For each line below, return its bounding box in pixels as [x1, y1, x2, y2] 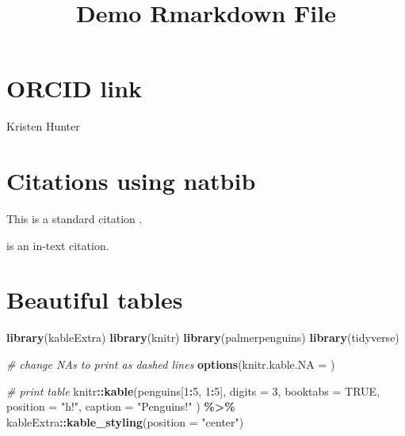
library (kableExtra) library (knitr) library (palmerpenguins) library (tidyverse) [6, 329, 399, 346]
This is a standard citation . [6, 210, 143, 227]
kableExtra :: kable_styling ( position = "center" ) [6, 413, 244, 430]
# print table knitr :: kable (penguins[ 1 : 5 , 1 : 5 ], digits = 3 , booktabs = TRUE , [6, 382, 380, 399]
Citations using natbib [6, 165, 256, 197]
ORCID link [6, 72, 143, 104]
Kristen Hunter [6, 118, 80, 135]
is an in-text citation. [6, 237, 109, 253]
